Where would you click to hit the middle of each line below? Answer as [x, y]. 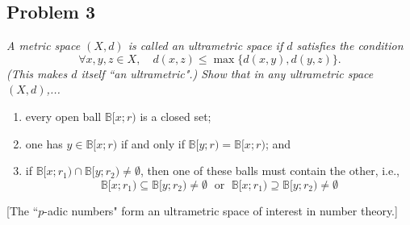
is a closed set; [176, 116]
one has [44, 143]
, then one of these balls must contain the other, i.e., [270, 171]
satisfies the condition [350, 46]
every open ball [63, 116]
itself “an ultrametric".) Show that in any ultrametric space [227, 73]
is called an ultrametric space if [205, 46]
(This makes [37, 73]
